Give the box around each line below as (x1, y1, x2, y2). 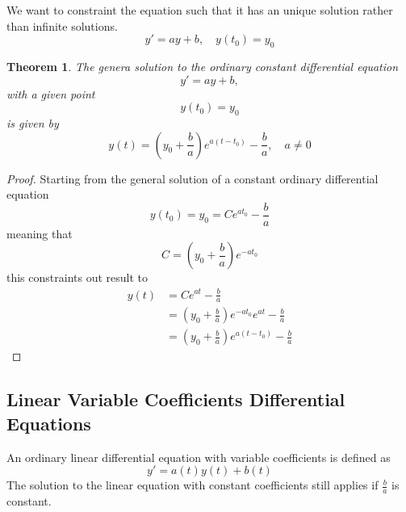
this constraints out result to (6, 269, 148, 286)
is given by (6, 114, 59, 131)
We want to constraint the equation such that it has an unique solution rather (6, 2, 393, 18)
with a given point (6, 85, 95, 102)
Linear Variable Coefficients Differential (6, 387, 345, 412)
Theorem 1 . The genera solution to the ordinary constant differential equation (6, 57, 399, 74)
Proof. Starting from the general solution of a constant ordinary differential (6, 170, 379, 187)
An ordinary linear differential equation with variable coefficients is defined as (6, 448, 391, 465)
